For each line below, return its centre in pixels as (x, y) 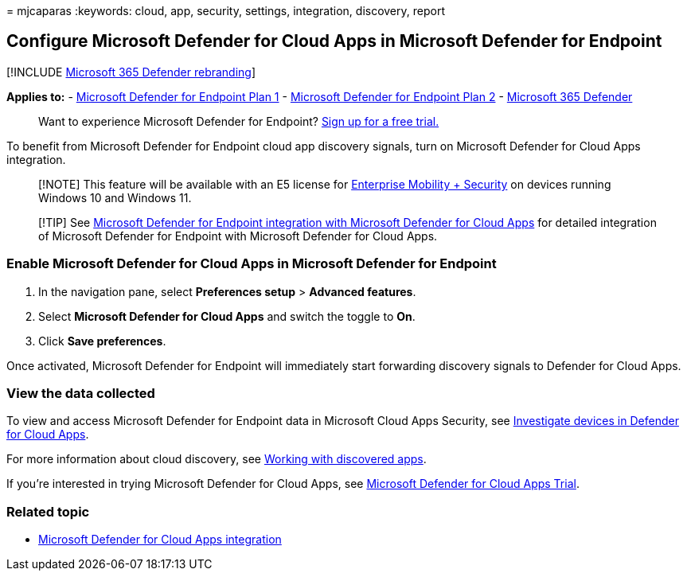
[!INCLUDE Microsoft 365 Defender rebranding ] (131, 72)
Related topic (48, 511)
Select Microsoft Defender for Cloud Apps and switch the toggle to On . (227, 316)
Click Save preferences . (102, 341)
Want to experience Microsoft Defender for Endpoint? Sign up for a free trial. (239, 121)
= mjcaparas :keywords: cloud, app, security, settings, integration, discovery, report (226, 11)
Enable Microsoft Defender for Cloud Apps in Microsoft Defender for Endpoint (252, 264)
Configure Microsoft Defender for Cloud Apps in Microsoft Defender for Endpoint (334, 41)
